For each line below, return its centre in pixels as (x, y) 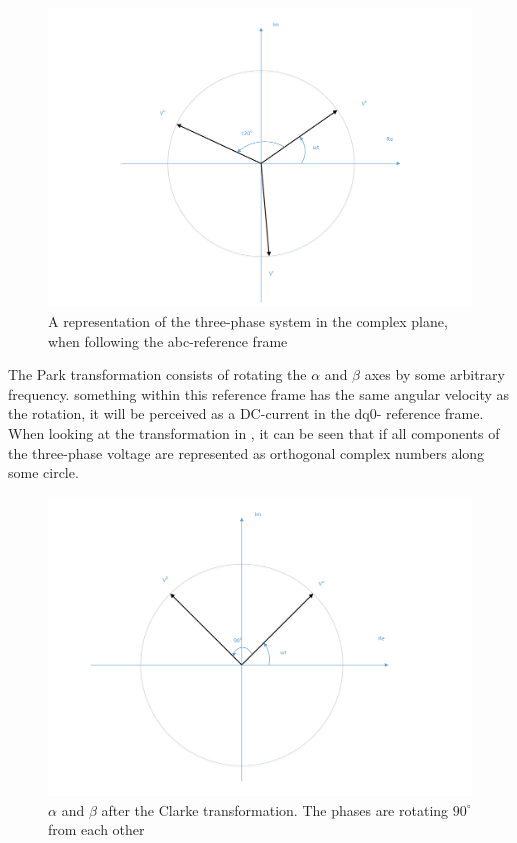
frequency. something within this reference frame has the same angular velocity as (259, 393)
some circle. (43, 472)
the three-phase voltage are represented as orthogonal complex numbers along (246, 452)
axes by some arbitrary (434, 374)
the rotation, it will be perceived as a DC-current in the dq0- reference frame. (246, 413)
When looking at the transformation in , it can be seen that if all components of (254, 432)
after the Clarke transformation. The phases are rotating (275, 809)
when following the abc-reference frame (168, 340)
